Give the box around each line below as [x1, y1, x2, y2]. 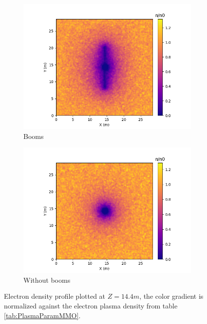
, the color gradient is [139, 291, 204, 301]
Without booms [23, 274, 71, 285]
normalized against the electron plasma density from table [4, 300, 178, 310]
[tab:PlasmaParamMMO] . [4, 310, 81, 320]
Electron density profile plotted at [4, 291, 106, 301]
